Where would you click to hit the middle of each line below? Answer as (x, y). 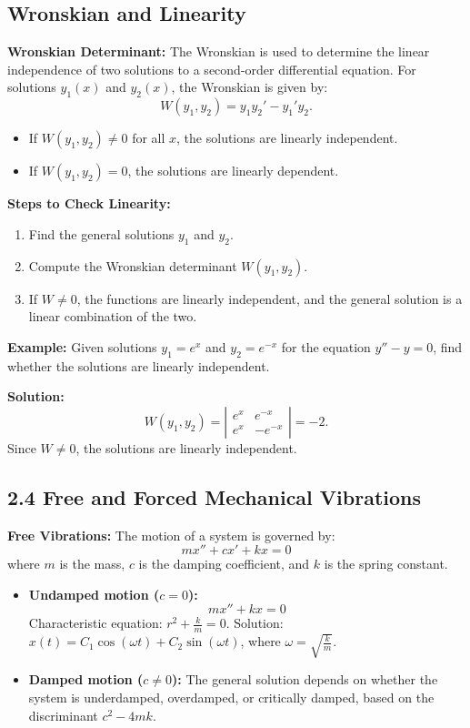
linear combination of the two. (113, 316)
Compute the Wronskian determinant (133, 265)
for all (149, 138)
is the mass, (92, 564)
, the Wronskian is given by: (250, 87)
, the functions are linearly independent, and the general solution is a (270, 298)
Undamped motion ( (94, 594)
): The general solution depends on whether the (305, 679)
